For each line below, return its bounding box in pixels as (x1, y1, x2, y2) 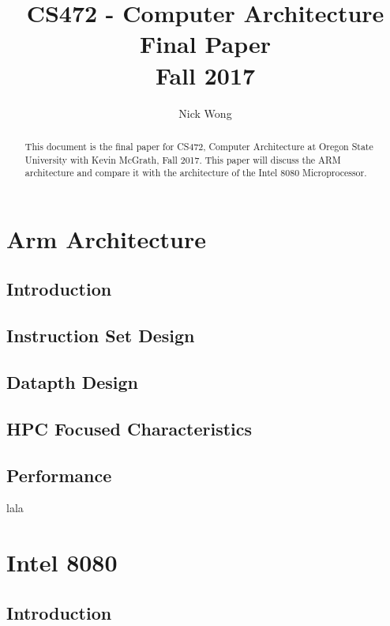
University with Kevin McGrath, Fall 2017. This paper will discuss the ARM (24, 153, 341, 166)
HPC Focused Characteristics (6, 416, 253, 440)
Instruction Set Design (6, 323, 195, 348)
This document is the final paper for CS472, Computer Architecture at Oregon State (24, 139, 373, 153)
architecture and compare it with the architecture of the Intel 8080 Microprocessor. (24, 166, 367, 179)
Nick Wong (178, 104, 232, 121)
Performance (6, 462, 112, 487)
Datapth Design (6, 370, 138, 394)
